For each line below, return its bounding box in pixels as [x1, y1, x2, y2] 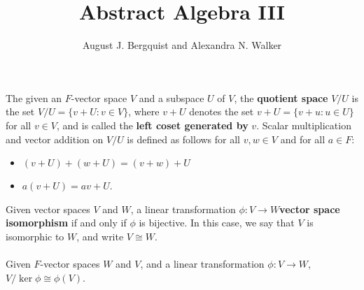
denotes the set [189, 104, 254, 119]
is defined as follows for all [127, 131, 241, 146]
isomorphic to [6, 229, 64, 243]
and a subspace [139, 90, 204, 105]
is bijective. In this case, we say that [139, 215, 295, 230]
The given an [6, 90, 62, 105]
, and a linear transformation [140, 256, 265, 271]
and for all [280, 131, 325, 146]
